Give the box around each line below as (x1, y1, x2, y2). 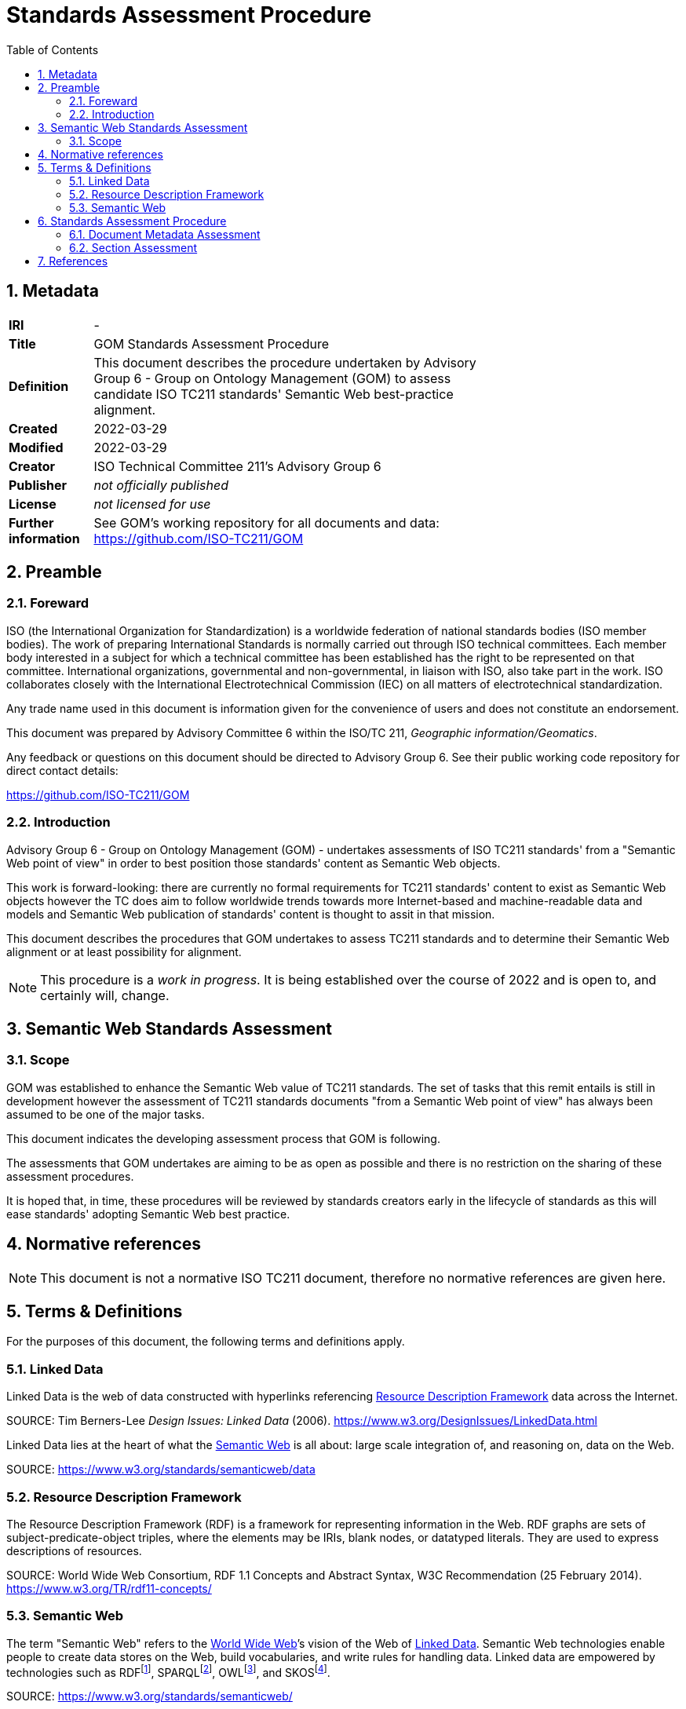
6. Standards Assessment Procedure (38, 214, 227, 228)
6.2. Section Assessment (69, 240, 198, 254)
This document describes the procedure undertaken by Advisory (93, 354, 476, 371)
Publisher (9, 477, 68, 493)
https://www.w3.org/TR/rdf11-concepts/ (6, 1581, 212, 1595)
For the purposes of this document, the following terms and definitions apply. (6, 1335, 405, 1349)
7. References (38, 254, 108, 268)
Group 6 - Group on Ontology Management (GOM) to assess (93, 370, 451, 386)
